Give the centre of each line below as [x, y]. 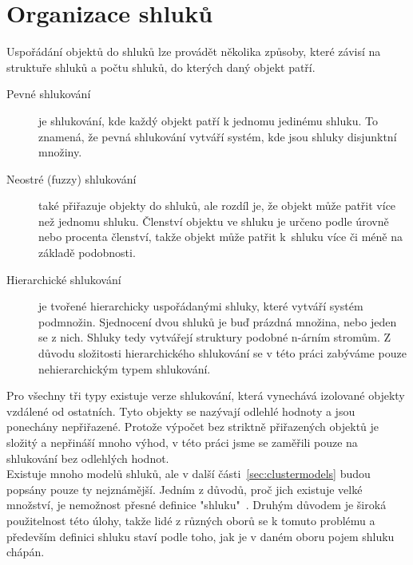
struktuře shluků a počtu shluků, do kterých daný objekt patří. [161, 67]
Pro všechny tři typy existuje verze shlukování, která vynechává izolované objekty [206, 395]
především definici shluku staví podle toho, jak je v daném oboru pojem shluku [201, 536]
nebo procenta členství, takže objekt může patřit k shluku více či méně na [220, 237]
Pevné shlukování [49, 94]
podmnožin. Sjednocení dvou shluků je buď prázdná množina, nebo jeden [218, 321]
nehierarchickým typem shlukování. [125, 368]
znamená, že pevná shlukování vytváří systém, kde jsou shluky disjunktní [218, 136]
